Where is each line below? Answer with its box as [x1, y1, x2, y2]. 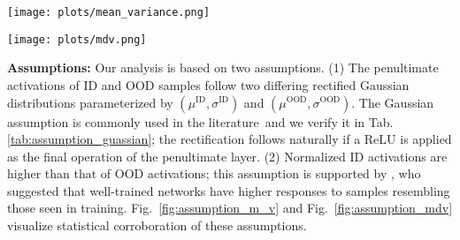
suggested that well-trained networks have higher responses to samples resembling [7, 181, 450, 199]
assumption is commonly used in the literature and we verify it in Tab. [7, 112, 394, 131]
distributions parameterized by [7, 93, 173, 111]
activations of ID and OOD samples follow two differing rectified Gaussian [7, 75, 410, 94]
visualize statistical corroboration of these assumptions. [7, 216, 307, 235]
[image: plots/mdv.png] [7, 33, 147, 46]
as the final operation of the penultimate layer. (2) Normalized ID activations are [7, 146, 448, 165]
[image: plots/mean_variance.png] [7, 6, 211, 19]
